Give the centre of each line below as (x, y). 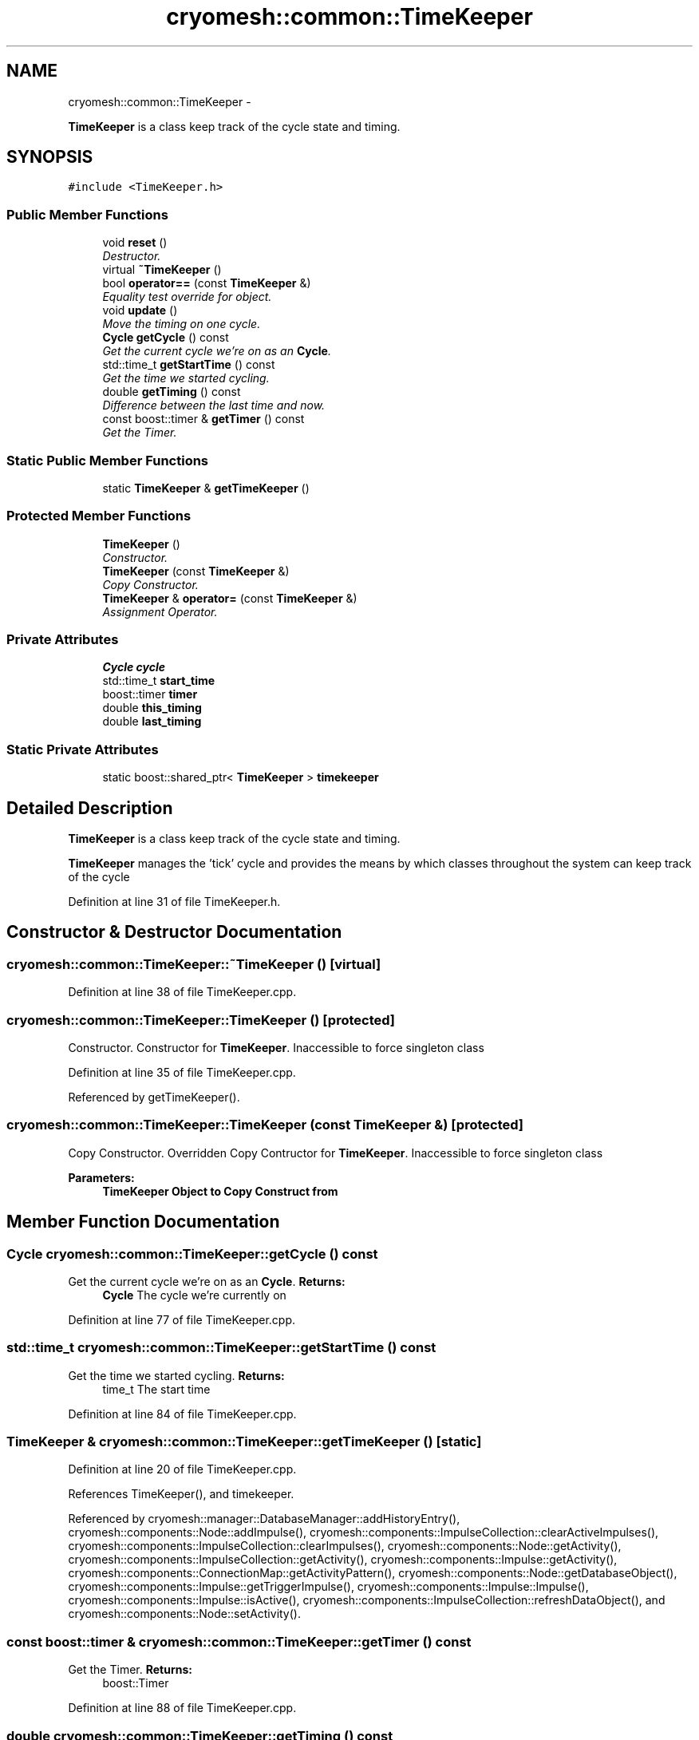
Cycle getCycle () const (166, 338)
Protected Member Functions (99, 516)
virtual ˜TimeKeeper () (162, 270)
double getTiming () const (172, 392)
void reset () (135, 243)
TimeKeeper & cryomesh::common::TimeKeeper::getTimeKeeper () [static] (244, 1442)
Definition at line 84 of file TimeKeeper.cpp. (182, 1414)
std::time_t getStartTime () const (189, 365)
